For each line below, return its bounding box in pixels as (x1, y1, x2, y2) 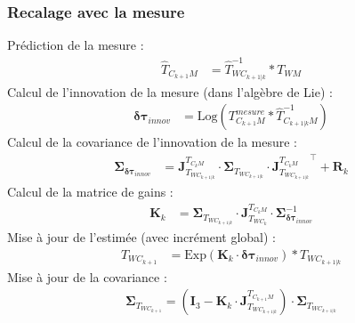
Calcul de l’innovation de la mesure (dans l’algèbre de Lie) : (7, 82, 333, 101)
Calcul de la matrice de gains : (7, 182, 173, 200)
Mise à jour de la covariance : (7, 267, 167, 286)
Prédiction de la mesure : (7, 36, 144, 54)
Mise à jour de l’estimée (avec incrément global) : (7, 228, 276, 246)
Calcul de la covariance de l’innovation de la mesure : (7, 133, 298, 151)
